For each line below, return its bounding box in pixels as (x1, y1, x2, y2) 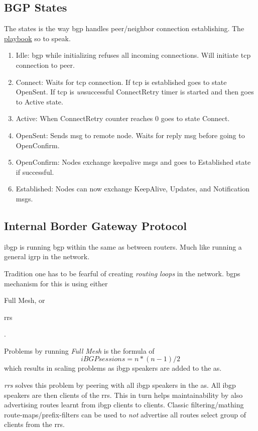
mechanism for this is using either (4, 278, 108, 288)
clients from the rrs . (4, 419, 65, 429)
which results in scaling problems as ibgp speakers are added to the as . (4, 363, 222, 373)
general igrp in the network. (4, 251, 90, 262)
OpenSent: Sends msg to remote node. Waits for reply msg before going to (16, 130, 245, 140)
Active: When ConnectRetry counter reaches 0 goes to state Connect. (16, 113, 230, 124)
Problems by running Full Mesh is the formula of (4, 345, 155, 356)
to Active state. (16, 96, 63, 106)
